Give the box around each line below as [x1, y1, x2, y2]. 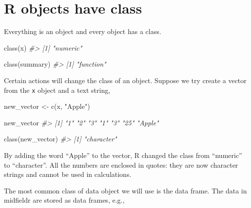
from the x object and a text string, [4, 85, 111, 95]
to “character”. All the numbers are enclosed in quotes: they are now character [4, 159, 238, 170]
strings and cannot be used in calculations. [4, 169, 132, 179]
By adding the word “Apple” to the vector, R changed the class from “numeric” [4, 150, 242, 160]
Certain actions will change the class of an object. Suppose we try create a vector [4, 75, 247, 85]
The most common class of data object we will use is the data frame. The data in [4, 185, 247, 195]
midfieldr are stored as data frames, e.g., [4, 195, 125, 205]
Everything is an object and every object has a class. [4, 26, 161, 36]
